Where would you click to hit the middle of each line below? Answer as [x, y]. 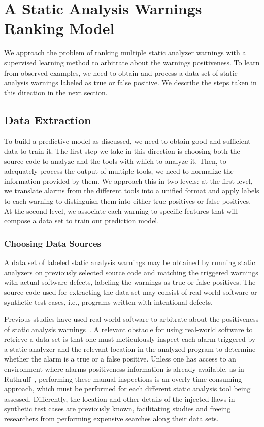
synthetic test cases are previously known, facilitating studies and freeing [118, 408]
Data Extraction [48, 120]
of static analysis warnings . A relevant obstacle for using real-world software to [128, 329]
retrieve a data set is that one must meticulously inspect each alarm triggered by [130, 339]
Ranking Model [59, 28]
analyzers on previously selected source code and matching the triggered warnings [131, 272]
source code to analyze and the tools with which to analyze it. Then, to [115, 161]
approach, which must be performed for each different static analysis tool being [127, 389]
